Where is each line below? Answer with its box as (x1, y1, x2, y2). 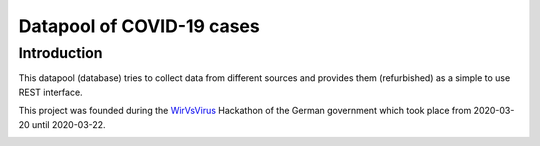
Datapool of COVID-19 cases (18, 15, 260, 37)
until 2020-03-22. (31, 118, 106, 130)
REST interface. (18, 86, 84, 98)
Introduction (18, 44, 103, 62)
